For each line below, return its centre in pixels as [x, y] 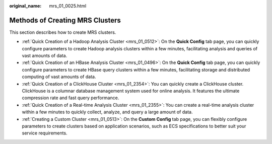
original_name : [25, 6]
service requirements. [45, 133]
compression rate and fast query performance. [71, 98]
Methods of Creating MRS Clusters [65, 20]
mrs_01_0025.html [68, 6]
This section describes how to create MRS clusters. [63, 32]
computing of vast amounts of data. [59, 77]
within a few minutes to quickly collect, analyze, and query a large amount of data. [107, 112]
